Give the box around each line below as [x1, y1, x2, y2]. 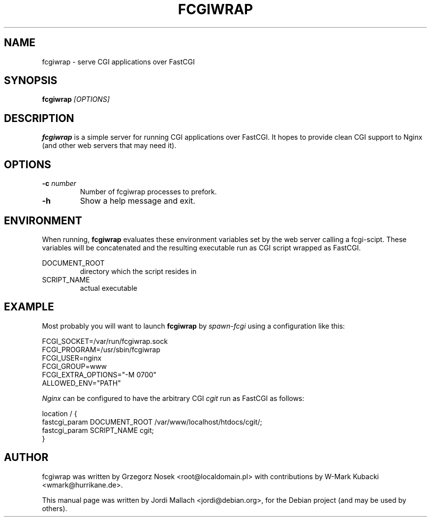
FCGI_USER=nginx [42, 353, 102, 362]
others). [42, 504, 67, 513]
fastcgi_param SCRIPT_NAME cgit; [42, 426, 154, 434]
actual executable [80, 283, 137, 292]
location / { [42, 409, 77, 418]
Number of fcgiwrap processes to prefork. [80, 187, 217, 196]
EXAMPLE [4, 301, 54, 313]
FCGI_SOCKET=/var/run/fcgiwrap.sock [42, 337, 168, 345]
